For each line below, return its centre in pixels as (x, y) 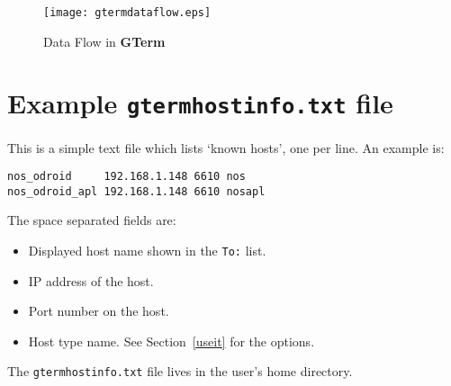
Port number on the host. (99, 311)
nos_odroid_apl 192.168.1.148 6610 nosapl (136, 191)
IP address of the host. (91, 280)
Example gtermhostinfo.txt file (200, 103)
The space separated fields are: (92, 220)
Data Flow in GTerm (104, 41)
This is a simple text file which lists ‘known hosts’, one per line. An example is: (226, 147)
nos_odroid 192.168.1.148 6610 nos (126, 177)
